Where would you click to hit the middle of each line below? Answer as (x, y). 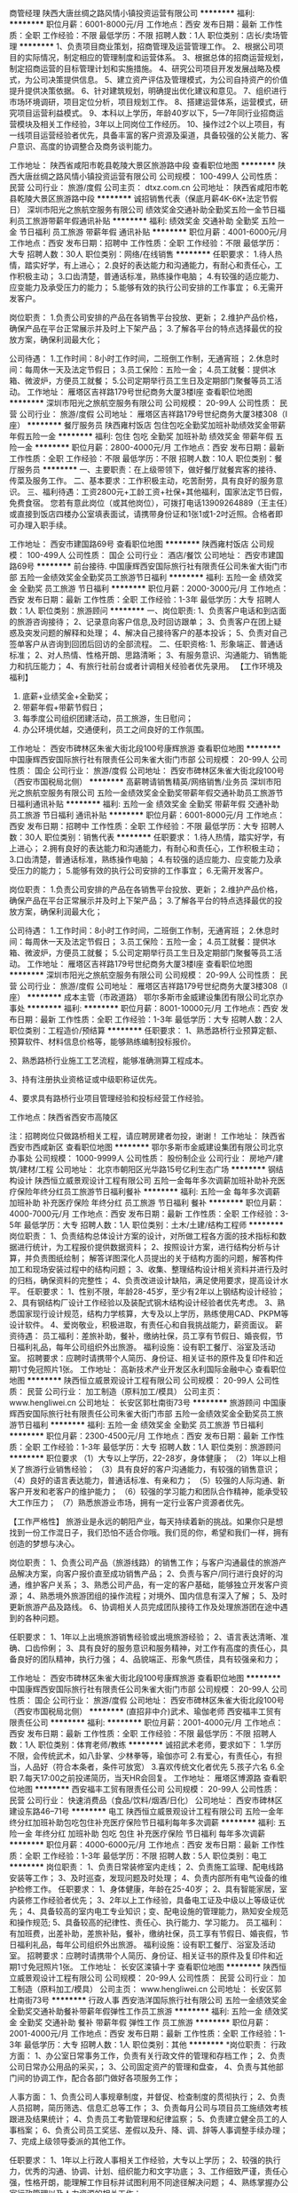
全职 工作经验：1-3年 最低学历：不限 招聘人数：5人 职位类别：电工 (146, 1856)
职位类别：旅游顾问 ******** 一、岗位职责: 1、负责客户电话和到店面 (162, 610)
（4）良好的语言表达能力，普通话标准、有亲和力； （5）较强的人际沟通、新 (147, 1480)
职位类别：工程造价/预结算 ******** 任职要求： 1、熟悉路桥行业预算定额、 (145, 1030)
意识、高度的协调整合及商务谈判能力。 (86, 146)
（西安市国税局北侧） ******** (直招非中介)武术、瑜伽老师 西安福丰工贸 (141, 1711)
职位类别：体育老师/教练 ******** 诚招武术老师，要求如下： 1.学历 (160, 1745)
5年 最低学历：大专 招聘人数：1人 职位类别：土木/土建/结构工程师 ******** (146, 1225)
